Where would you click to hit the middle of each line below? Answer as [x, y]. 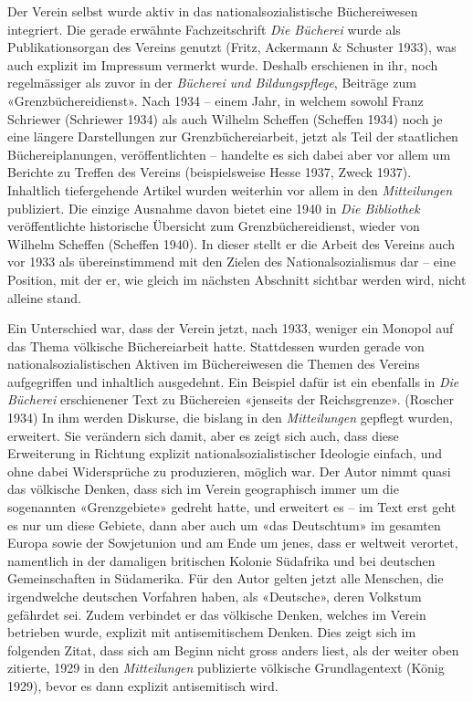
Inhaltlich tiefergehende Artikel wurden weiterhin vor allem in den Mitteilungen [230, 189]
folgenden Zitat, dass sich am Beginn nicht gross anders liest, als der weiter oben [233, 650]
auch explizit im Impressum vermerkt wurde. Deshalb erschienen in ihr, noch [223, 64]
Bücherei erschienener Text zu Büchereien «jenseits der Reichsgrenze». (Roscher [231, 399]
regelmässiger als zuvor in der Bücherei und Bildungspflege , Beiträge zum [212, 83]
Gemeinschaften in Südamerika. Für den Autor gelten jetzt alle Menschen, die [226, 578]
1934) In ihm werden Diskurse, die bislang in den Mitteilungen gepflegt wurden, [230, 418]
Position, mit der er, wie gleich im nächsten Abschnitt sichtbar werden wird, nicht [237, 279]
